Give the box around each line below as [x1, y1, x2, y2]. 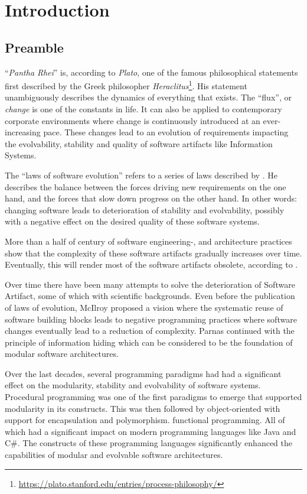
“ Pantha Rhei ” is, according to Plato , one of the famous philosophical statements [5, 66, 298, 78]
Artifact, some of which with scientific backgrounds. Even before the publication [5, 290, 295, 302]
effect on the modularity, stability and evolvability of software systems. [5, 379, 261, 391]
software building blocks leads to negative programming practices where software [5, 313, 297, 325]
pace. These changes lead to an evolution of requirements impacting [43, 126, 289, 138]
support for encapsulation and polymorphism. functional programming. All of [5, 414, 285, 426]
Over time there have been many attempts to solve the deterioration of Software [5, 278, 295, 290]
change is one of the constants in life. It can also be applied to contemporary [5, 103, 282, 115]
